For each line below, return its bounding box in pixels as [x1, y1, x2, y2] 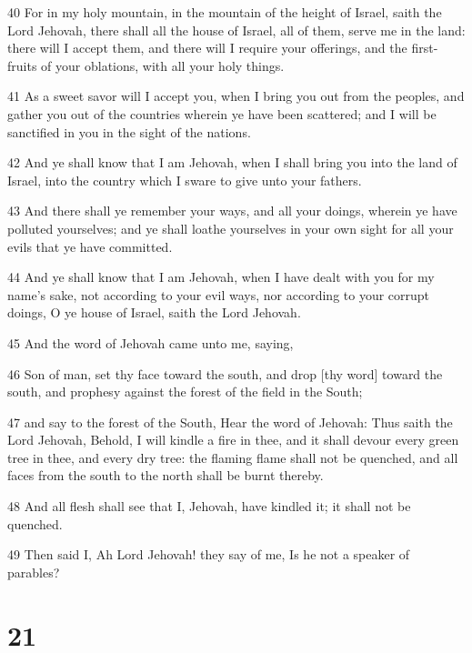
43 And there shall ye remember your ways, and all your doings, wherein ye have [7, 201, 457, 220]
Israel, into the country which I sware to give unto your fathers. [7, 170, 362, 189]
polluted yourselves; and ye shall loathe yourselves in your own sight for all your [7, 218, 454, 237]
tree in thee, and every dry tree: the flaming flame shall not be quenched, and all [7, 447, 458, 467]
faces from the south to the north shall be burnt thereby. [7, 466, 324, 485]
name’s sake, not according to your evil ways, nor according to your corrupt [7, 285, 430, 304]
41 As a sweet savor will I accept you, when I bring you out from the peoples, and [7, 86, 465, 105]
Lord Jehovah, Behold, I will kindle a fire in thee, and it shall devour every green [7, 430, 459, 449]
